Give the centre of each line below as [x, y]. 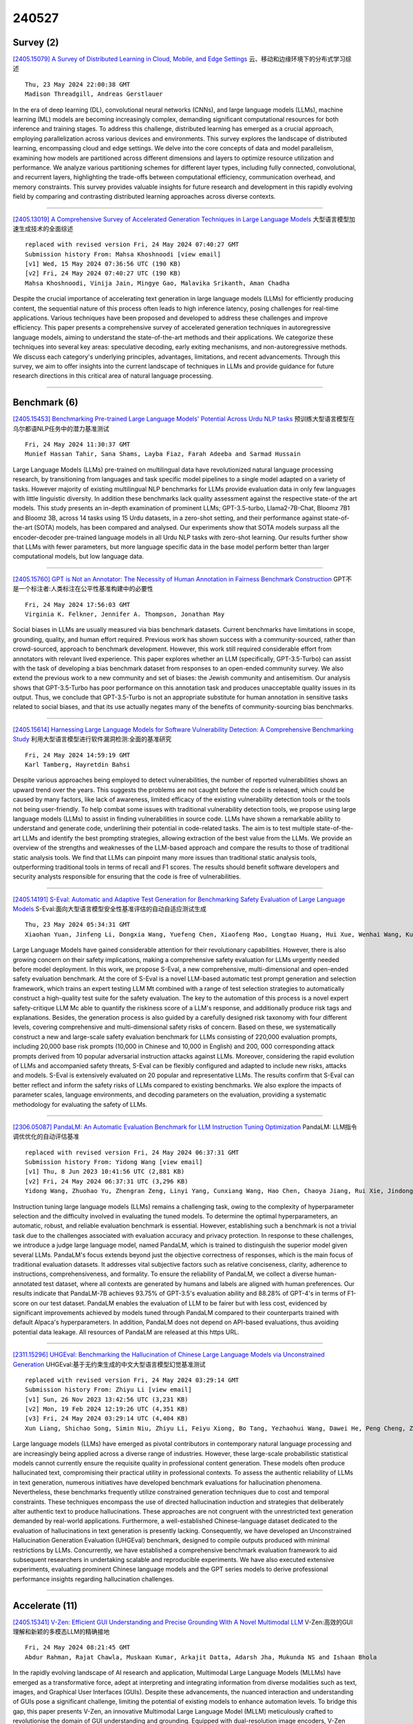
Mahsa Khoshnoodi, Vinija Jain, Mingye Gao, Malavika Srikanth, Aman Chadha [158, 283]
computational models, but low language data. [78, 557]
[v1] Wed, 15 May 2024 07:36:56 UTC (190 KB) [103, 264]
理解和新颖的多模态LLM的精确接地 [61, 1632]
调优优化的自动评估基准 [46, 1136]
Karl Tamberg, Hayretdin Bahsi [78, 765]
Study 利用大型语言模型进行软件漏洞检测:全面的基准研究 [92, 739]
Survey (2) [36, 42]
